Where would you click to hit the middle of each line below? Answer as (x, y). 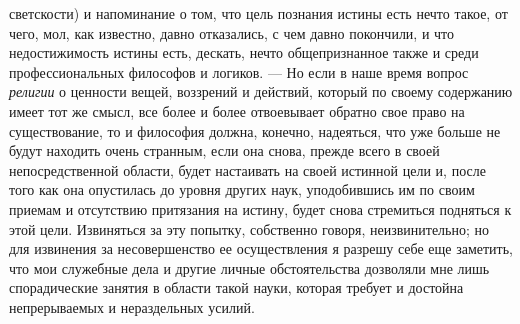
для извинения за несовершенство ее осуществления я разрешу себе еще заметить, (261, 248)
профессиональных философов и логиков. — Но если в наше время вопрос (239, 71)
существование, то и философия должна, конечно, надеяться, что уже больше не (255, 130)
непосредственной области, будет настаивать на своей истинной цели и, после (247, 169)
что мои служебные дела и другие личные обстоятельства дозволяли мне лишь (249, 267)
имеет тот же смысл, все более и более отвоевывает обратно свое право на (237, 110)
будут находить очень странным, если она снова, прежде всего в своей (224, 150)
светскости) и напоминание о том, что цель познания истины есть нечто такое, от (258, 13)
